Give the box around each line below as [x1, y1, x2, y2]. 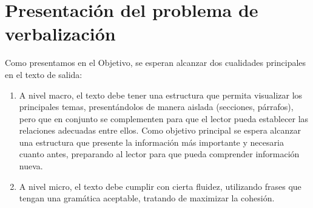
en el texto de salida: [5, 68, 82, 80]
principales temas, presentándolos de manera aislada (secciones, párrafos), [19, 100, 294, 113]
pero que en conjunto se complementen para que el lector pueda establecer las [19, 112, 309, 125]
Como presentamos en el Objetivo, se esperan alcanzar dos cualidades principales [5, 56, 306, 69]
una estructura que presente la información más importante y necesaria [19, 135, 284, 148]
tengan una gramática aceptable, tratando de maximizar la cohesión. [19, 192, 275, 204]
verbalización [5, 21, 116, 46]
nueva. [19, 160, 43, 172]
